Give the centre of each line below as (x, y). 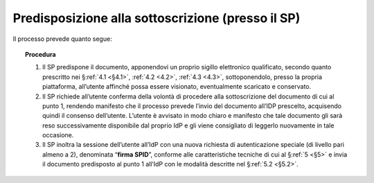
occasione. (58, 135)
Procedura (41, 54)
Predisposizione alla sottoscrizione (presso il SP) (157, 18)
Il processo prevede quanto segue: (62, 39)
